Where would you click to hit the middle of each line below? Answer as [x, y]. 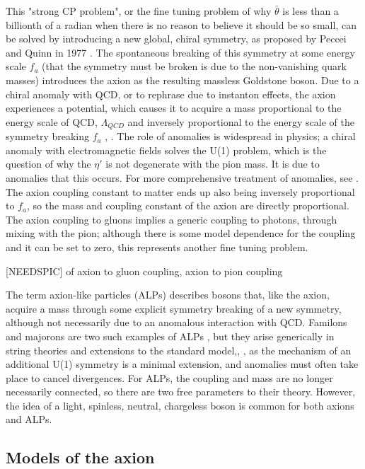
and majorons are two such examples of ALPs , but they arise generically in [170, 336]
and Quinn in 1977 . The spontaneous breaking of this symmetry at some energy [181, 52]
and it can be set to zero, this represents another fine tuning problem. [157, 247]
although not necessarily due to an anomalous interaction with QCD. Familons [176, 322]
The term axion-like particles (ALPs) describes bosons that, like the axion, [168, 295]
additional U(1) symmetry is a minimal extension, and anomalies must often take [182, 364]
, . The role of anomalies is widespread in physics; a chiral [230, 136]
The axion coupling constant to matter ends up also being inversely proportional [180, 191]
